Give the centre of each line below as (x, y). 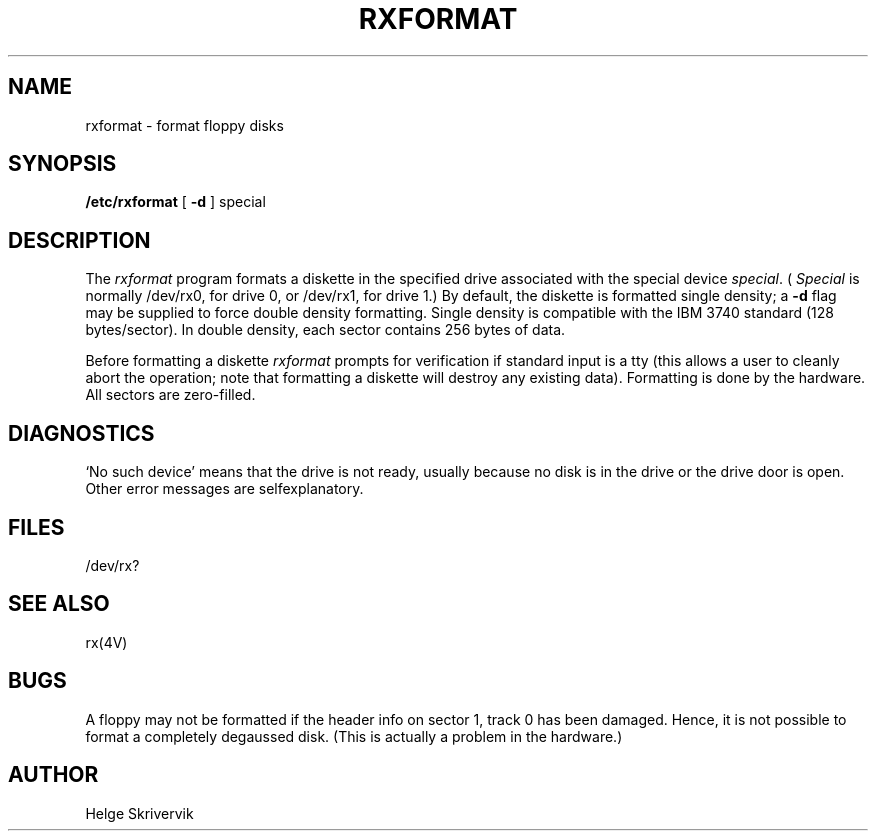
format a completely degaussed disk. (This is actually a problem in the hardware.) (354, 736)
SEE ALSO (59, 604)
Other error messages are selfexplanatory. (224, 489)
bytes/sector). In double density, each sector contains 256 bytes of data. (325, 330)
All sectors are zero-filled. (170, 395)
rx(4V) (106, 642)
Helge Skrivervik (139, 813)
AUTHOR (53, 775)
